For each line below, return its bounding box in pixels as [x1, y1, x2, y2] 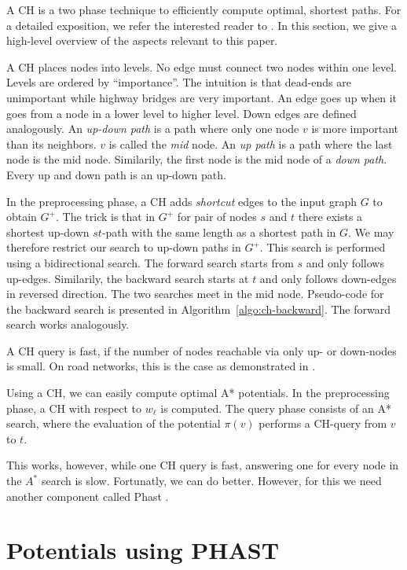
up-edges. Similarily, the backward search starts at [6, 270, 249, 286]
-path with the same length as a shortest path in [101, 223, 336, 240]
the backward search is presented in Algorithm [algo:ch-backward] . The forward [6, 300, 390, 317]
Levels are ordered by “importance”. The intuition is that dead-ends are [6, 74, 351, 90]
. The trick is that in [56, 208, 156, 225]
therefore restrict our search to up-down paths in [6, 239, 241, 256]
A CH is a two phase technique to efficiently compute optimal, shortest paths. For [6, 2, 401, 17]
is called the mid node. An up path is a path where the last [108, 135, 393, 152]
